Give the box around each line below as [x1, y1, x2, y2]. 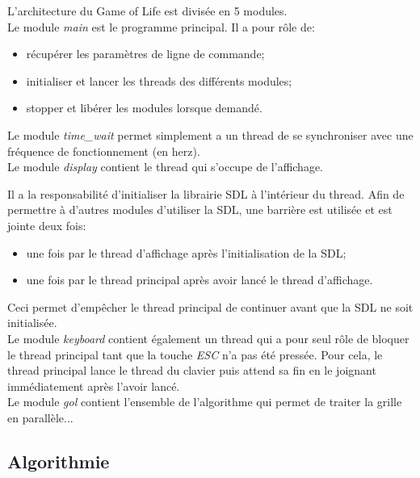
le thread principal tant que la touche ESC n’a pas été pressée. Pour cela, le [7, 346, 383, 363]
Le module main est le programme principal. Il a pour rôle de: [7, 18, 315, 35]
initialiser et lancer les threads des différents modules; [26, 72, 292, 89]
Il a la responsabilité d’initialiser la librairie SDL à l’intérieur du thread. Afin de [7, 185, 405, 202]
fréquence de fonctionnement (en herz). [7, 142, 200, 159]
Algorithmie [7, 448, 110, 473]
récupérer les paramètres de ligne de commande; [26, 45, 265, 62]
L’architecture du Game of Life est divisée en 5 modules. [7, 2, 288, 19]
